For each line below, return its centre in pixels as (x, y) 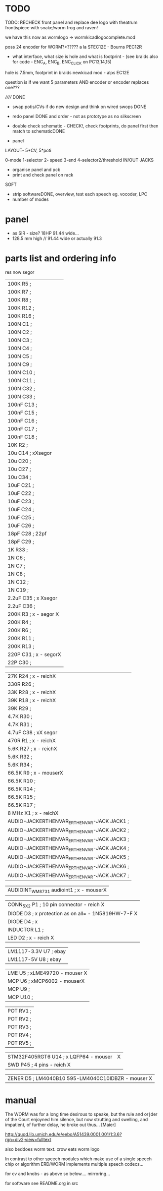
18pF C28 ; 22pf (27, 534)
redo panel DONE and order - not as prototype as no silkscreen (77, 116)
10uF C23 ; (21, 501)
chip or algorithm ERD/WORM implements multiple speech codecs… (74, 1164)
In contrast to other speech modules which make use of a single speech (79, 1159)
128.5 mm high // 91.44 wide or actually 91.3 (57, 238)
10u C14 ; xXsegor (30, 453)
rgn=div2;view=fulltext (28, 1140)
